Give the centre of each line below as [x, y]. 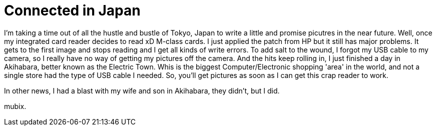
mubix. [15, 106]
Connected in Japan [72, 10]
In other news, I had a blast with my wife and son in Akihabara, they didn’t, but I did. [142, 90]
